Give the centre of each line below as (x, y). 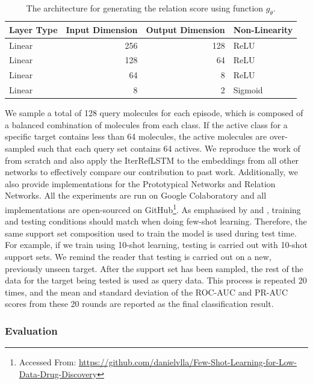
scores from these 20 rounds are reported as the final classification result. (139, 304)
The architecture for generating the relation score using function (145, 8)
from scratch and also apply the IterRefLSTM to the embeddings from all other (152, 160)
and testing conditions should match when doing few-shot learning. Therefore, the (156, 221)
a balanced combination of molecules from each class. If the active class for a (146, 124)
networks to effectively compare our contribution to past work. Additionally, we (151, 172)
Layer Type (33, 29)
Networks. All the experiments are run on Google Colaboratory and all (136, 195)
